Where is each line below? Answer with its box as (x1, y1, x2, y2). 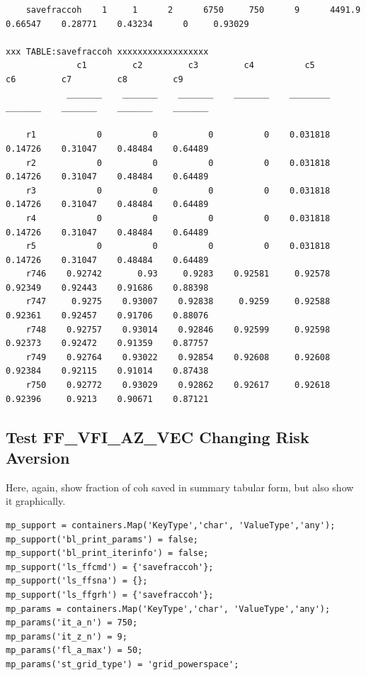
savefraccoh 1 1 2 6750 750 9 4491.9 (25, 5, 361, 15)
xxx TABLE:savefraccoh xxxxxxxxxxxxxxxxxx (6, 46, 209, 57)
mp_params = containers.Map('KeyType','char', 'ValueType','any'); (6, 603, 331, 614)
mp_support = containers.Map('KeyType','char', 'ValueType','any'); (6, 520, 336, 530)
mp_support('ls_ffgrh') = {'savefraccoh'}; (6, 589, 214, 600)
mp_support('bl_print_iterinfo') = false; (6, 548, 209, 559)
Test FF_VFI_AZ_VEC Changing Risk (6, 425, 309, 447)
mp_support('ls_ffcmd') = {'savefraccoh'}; (6, 562, 214, 572)
